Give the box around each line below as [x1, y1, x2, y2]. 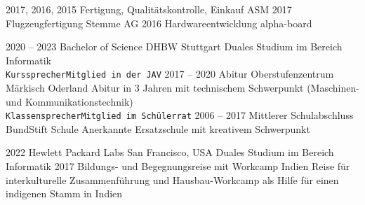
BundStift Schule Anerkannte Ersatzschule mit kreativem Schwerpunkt [6, 121, 310, 136]
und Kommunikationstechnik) [6, 94, 133, 108]
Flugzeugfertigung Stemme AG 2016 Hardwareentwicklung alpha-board [6, 15, 312, 30]
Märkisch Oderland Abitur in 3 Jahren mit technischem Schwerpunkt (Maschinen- [6, 80, 359, 95]
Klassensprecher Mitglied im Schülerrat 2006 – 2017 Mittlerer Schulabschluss [6, 108, 354, 122]
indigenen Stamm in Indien [6, 186, 123, 201]
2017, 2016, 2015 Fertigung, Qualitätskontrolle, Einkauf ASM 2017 [6, 2, 292, 16]
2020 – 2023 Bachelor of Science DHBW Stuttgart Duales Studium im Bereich [6, 39, 343, 54]
